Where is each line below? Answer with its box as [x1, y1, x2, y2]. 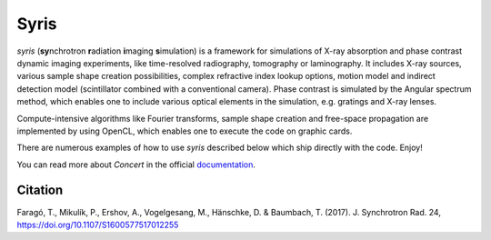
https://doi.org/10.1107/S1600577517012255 [16, 219, 179, 230]
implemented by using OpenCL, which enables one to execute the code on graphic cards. [16, 125, 353, 136]
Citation [16, 183, 64, 198]
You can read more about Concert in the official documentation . [16, 159, 256, 170]
